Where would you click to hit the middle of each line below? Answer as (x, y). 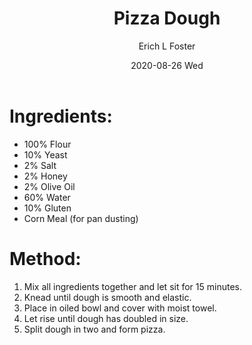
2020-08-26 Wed (167, 65)
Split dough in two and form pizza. (94, 329)
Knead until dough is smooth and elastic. (107, 297)
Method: (45, 258)
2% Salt (40, 165)
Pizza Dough (167, 18)
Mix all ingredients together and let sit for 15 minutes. (132, 286)
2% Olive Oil (49, 186)
